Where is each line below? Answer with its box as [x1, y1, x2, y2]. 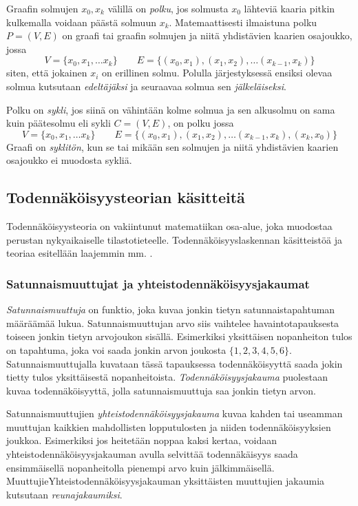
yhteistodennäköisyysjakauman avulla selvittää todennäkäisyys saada [6, 447, 298, 461]
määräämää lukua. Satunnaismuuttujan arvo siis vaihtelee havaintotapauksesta [6, 315, 339, 330]
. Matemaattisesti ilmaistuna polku [169, 14, 317, 29]
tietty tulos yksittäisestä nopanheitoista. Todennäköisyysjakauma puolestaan [6, 370, 328, 384]
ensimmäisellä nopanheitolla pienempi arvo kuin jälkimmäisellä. [6, 460, 275, 474]
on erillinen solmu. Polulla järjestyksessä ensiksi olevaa [102, 65, 333, 80]
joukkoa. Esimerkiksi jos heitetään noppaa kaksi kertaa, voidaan [6, 433, 277, 447]
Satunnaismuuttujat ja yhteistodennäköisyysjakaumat [6, 275, 310, 292]
